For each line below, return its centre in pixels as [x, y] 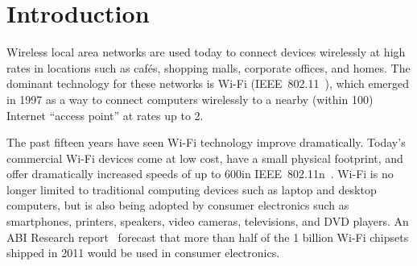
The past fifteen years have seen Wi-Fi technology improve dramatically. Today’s [206, 142]
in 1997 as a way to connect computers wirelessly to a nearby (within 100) [190, 99]
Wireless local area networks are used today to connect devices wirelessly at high [206, 52]
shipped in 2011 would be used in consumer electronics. [143, 253]
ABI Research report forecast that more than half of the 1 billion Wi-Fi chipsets [208, 237]
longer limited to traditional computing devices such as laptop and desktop [192, 189]
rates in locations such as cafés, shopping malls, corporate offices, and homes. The [208, 67]
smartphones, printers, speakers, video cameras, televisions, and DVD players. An [208, 221]
